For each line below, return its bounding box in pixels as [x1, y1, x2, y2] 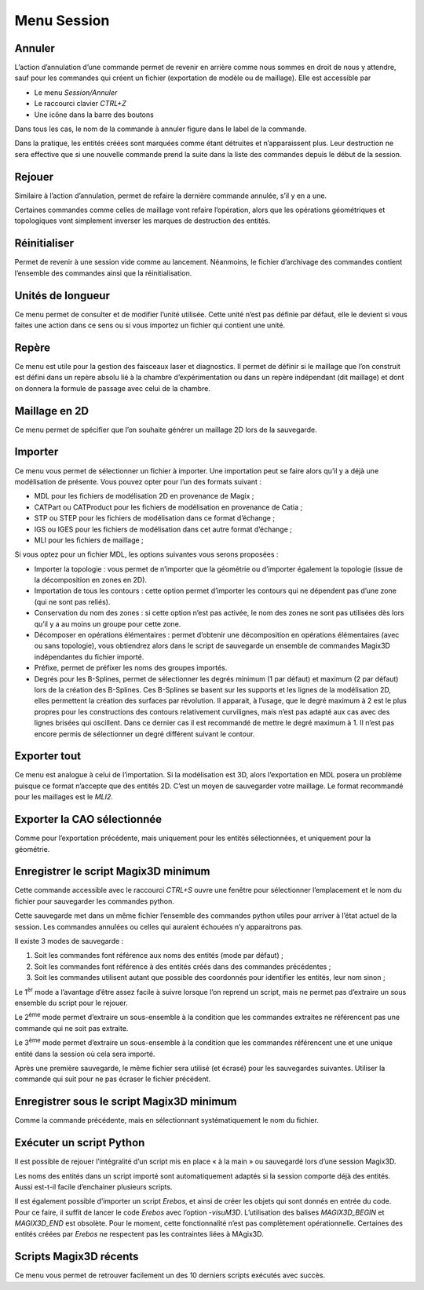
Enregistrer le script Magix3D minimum [14, 864, 211, 879]
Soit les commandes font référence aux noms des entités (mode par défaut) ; [34, 951, 284, 960]
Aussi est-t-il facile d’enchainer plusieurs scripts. [14, 1182, 173, 1191]
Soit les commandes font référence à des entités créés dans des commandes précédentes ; [34, 962, 331, 971]
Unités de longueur [14, 289, 110, 302]
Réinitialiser [14, 236, 75, 250]
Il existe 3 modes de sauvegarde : [14, 937, 124, 946]
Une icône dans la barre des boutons [34, 110, 155, 119]
